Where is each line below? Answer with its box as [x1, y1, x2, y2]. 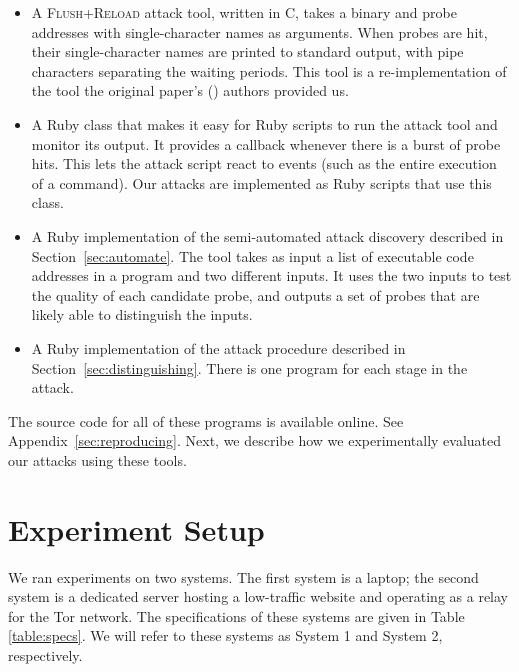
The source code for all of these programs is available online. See [8, 410, 404, 431]
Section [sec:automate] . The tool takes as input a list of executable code [31, 245, 474, 266]
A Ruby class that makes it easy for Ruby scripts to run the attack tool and [31, 113, 498, 134]
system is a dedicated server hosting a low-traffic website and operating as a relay [8, 586, 508, 607]
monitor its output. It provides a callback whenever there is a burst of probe [31, 133, 501, 154]
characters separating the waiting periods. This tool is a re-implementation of [31, 60, 507, 81]
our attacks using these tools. [8, 449, 187, 470]
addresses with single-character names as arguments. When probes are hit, [31, 21, 488, 42]
